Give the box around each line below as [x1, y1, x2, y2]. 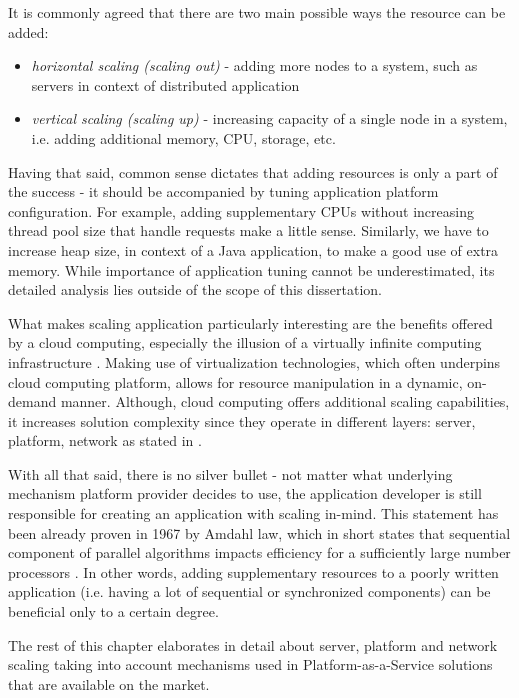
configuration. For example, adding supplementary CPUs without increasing [8, 200, 474, 221]
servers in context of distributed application [31, 74, 300, 95]
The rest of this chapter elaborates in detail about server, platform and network [8, 634, 498, 655]
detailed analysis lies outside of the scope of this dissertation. [8, 279, 382, 300]
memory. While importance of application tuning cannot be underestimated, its [8, 259, 495, 280]
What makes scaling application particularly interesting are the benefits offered [8, 312, 493, 333]
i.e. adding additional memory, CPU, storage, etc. [31, 127, 336, 148]
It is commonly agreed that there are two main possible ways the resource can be [8, 2, 506, 22]
